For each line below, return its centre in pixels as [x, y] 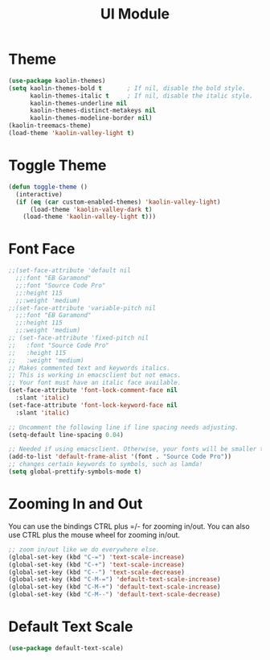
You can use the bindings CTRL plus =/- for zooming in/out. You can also [129, 526]
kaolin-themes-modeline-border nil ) [91, 118]
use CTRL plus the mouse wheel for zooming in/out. [94, 534]
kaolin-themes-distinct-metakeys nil [93, 111]
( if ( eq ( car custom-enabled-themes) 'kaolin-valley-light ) [118, 202]
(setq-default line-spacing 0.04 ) [66, 435]
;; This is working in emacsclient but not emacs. [95, 375]
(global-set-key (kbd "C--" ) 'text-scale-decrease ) [96, 572]
